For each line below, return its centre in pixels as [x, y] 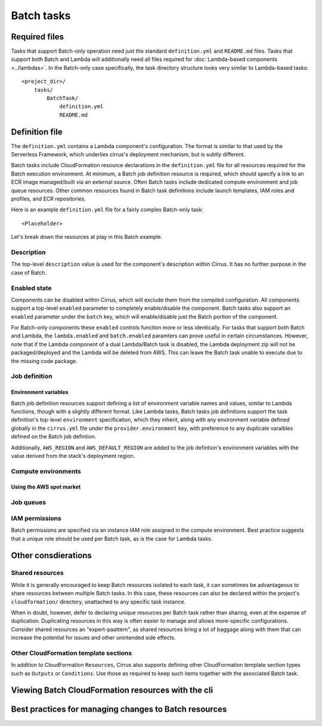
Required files [37, 37]
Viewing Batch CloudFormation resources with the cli [112, 690]
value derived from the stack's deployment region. [73, 456]
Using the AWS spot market [46, 487]
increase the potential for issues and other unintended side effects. [93, 638]
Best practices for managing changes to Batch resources [119, 710]
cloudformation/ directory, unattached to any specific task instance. [98, 602]
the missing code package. [44, 361]
